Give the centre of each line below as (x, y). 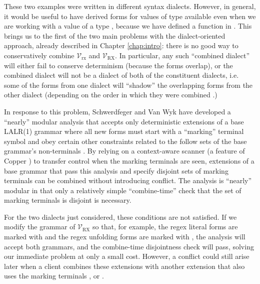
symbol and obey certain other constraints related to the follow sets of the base (125, 141)
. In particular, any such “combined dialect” (182, 55)
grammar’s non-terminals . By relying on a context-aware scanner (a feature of (124, 151)
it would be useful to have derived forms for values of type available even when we (130, 16)
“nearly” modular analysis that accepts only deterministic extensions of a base (124, 121)
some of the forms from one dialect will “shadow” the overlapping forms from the (128, 85)
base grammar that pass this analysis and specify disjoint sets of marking (116, 170)
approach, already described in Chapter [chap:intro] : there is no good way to (121, 45)
